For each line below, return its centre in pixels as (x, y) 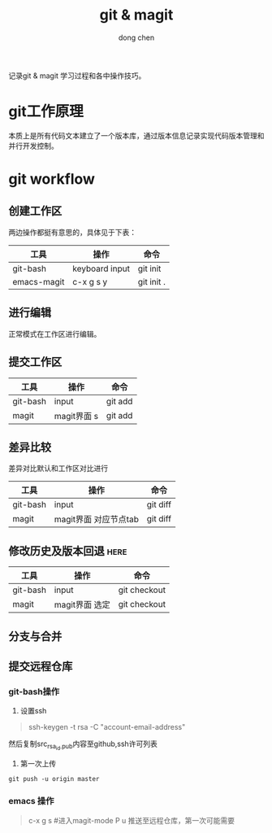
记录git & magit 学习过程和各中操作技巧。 (77, 76)
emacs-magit (39, 281)
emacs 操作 (31, 801)
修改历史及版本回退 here (68, 551)
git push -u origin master (54, 779)
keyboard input (101, 268)
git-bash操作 (34, 691)
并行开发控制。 (33, 146)
